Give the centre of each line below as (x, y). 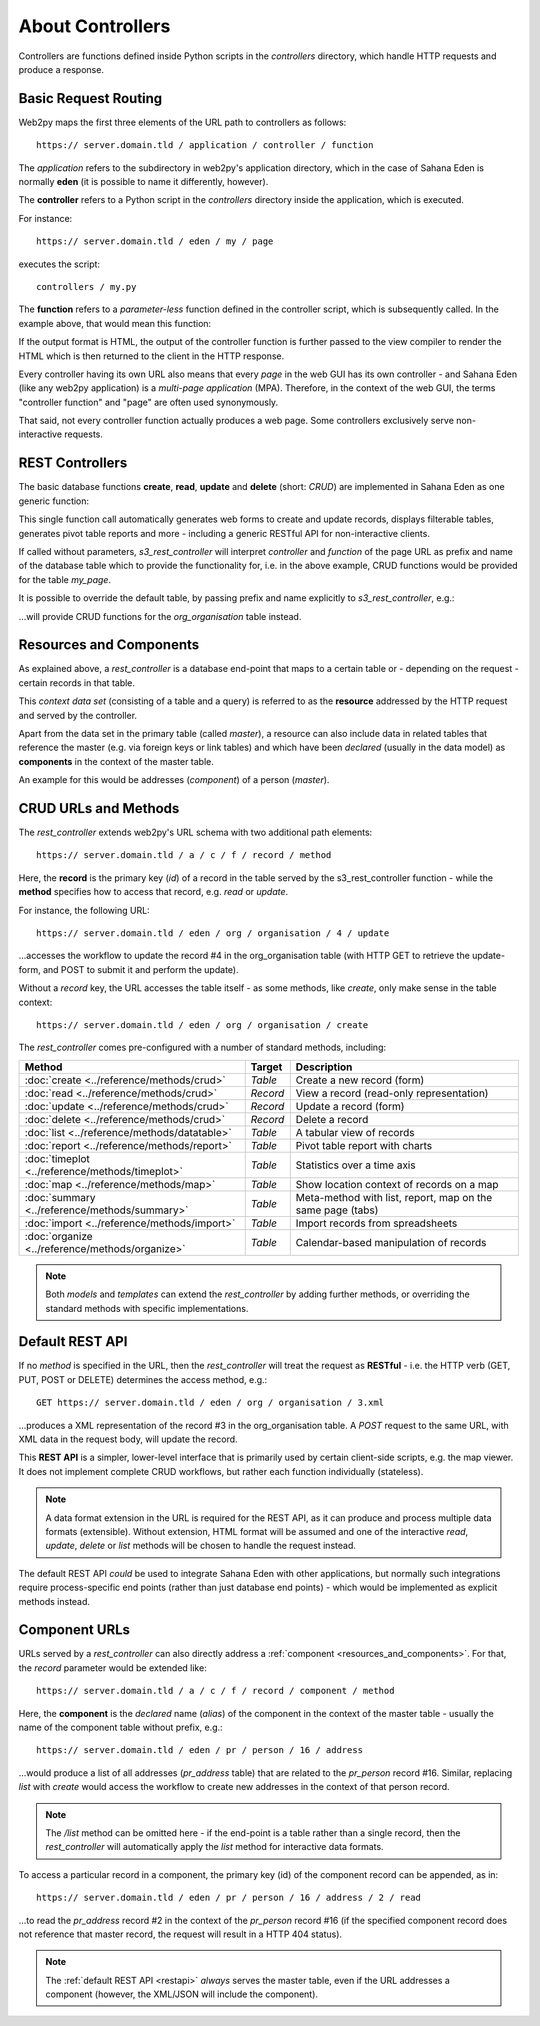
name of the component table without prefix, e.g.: (121, 1727)
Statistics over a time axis (355, 1165)
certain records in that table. (76, 682)
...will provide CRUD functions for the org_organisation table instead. (160, 616)
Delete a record (332, 1119)
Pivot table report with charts (364, 1145)
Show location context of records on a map (397, 1184)
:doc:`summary (60, 1197)
